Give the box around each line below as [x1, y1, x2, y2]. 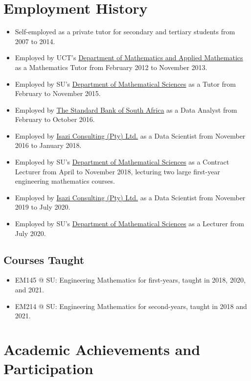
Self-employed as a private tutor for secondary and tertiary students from [15, 26, 235, 37]
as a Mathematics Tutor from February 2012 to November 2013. [15, 62, 207, 72]
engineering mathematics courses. [15, 176, 115, 186]
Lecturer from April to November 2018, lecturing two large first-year [15, 166, 220, 176]
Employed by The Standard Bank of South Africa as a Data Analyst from [15, 104, 237, 115]
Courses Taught [3, 252, 85, 267]
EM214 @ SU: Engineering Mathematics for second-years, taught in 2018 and [15, 301, 247, 311]
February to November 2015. [15, 88, 101, 98]
